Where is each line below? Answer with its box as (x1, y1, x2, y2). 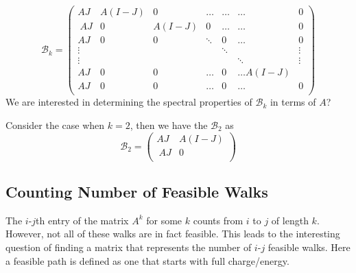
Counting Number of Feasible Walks (5, 181, 268, 202)
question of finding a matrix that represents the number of (5, 240, 252, 254)
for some (146, 213, 182, 227)
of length (271, 213, 309, 227)
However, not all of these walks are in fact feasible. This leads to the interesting (5, 226, 340, 241)
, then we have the (130, 117, 208, 132)
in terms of (270, 95, 316, 109)
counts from (193, 213, 244, 227)
